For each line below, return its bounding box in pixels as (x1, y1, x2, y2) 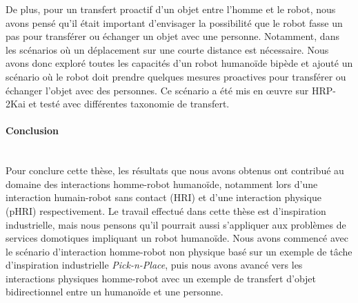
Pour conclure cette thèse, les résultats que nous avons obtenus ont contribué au (6, 163, 344, 178)
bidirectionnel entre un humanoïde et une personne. (6, 284, 223, 299)
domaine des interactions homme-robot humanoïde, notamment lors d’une (6, 176, 318, 191)
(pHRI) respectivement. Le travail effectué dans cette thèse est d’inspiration (6, 203, 326, 218)
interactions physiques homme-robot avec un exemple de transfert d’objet (6, 271, 317, 285)
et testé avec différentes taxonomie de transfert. (28, 96, 230, 111)
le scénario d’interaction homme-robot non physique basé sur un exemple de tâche (6, 244, 352, 258)
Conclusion (6, 123, 59, 138)
